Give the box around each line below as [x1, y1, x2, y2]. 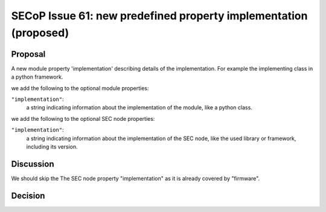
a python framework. [11, 73, 63, 81]
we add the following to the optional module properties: [11, 85, 149, 92]
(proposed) [11, 26, 69, 39]
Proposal [11, 49, 46, 59]
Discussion [11, 159, 54, 169]
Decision [11, 190, 45, 201]
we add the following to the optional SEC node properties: [11, 115, 155, 122]
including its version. [26, 143, 78, 150]
